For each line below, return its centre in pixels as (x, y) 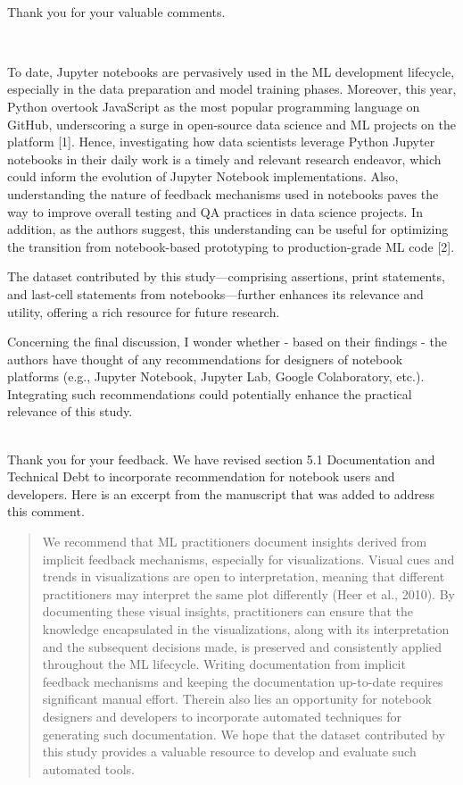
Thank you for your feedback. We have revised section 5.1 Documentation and (221, 459)
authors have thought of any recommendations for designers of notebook (205, 359)
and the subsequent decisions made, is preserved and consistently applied (242, 646)
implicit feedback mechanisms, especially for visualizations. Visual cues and (248, 559)
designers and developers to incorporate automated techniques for (222, 716)
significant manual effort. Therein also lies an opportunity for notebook (237, 699)
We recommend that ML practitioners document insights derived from (235, 542)
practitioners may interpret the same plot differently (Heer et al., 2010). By (248, 593)
